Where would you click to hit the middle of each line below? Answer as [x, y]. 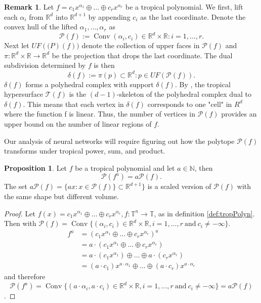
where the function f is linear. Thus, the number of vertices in [100, 114]
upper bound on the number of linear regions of [78, 123]
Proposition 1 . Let [36, 167]
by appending [109, 16]
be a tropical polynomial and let [125, 167]
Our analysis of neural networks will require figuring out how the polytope [119, 141]
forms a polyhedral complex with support [90, 84]
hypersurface [24, 94]
